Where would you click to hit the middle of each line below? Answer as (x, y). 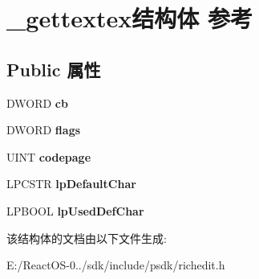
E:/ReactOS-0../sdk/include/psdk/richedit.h (116, 265)
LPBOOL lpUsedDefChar (75, 210)
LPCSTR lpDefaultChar (71, 184)
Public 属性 (54, 69)
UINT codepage (49, 156)
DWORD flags (44, 130)
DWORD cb (37, 103)
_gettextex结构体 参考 (129, 18)
